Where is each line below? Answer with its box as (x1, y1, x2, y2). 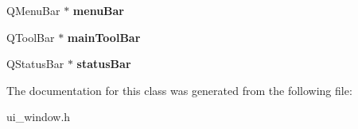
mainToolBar (67, 28, 141, 45)
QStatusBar (6, 55, 64, 72)
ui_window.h (6, 108, 71, 125)
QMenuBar (6, 2, 60, 18)
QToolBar (6, 28, 55, 45)
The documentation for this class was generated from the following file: (6, 82, 352, 98)
